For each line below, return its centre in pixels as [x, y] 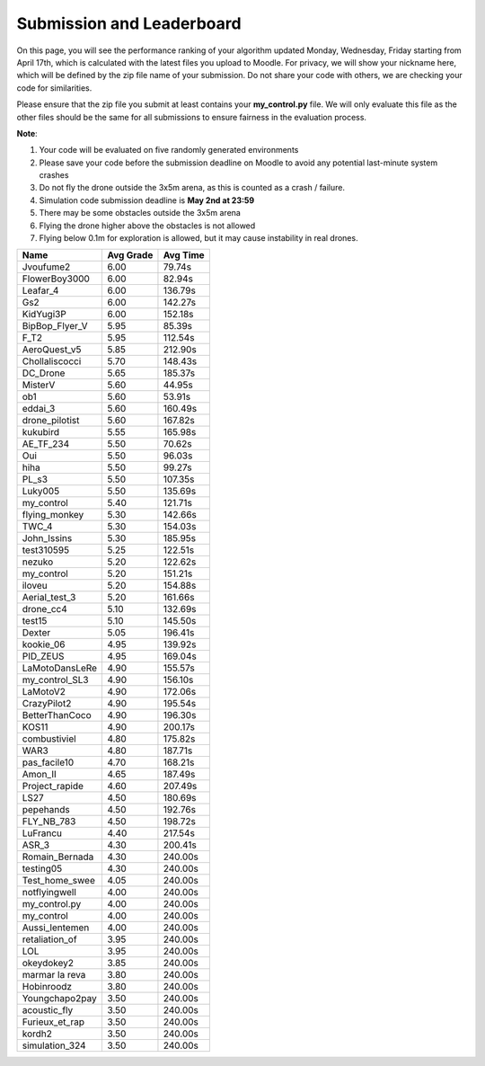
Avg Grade [130, 255]
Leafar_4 [40, 290]
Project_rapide [53, 786]
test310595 [46, 550]
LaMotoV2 [44, 692]
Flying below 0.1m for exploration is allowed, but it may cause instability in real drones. [198, 238]
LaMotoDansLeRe [60, 668]
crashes [54, 175]
